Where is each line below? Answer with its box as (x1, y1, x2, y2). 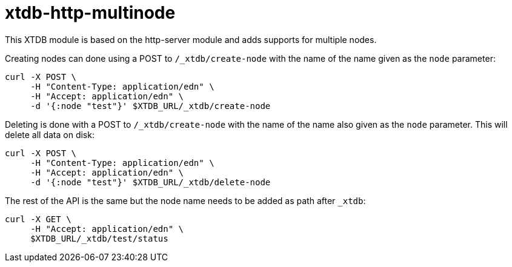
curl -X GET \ (5, 214, 71, 224)
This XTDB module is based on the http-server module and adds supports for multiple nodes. (5, 34, 377, 45)
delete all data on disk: (5, 129, 95, 140)
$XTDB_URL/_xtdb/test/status (30, 233, 168, 243)
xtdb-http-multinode (5, 2, 176, 23)
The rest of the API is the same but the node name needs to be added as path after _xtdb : (5, 195, 366, 206)
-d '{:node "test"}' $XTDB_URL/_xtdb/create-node (30, 101, 271, 111)
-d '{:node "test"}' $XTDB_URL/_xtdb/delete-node (30, 177, 271, 187)
